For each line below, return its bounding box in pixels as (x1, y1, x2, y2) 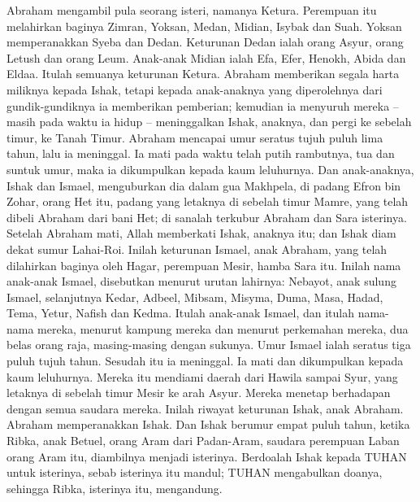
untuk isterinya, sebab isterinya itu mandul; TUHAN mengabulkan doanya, (6, 464, 383, 481)
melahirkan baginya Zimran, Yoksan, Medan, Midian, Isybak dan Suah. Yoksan (6, 17, 402, 34)
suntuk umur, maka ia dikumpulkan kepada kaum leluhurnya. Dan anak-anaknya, (6, 160, 414, 177)
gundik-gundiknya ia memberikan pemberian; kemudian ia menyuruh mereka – (6, 97, 399, 114)
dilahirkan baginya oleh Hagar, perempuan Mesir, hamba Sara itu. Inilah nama (6, 256, 401, 273)
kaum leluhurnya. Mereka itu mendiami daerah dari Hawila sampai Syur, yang (6, 368, 398, 385)
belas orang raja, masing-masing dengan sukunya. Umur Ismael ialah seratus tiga (6, 336, 411, 353)
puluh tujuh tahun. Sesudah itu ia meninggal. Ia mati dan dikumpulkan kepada (6, 352, 404, 369)
